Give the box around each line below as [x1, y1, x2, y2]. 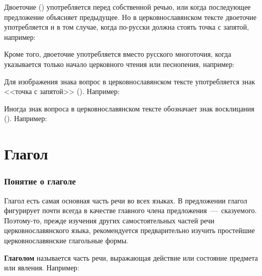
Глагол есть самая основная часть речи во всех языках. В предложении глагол [4, 195, 247, 205]
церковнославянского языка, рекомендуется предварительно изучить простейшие [4, 225, 255, 236]
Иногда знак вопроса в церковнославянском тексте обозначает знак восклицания [4, 103, 255, 113]
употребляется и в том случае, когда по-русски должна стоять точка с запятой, [4, 21, 249, 32]
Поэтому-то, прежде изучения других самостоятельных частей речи [4, 215, 214, 225]
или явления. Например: [4, 262, 79, 273]
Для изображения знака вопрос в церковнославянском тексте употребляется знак [4, 76, 255, 86]
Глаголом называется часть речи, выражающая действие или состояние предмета [4, 252, 258, 263]
